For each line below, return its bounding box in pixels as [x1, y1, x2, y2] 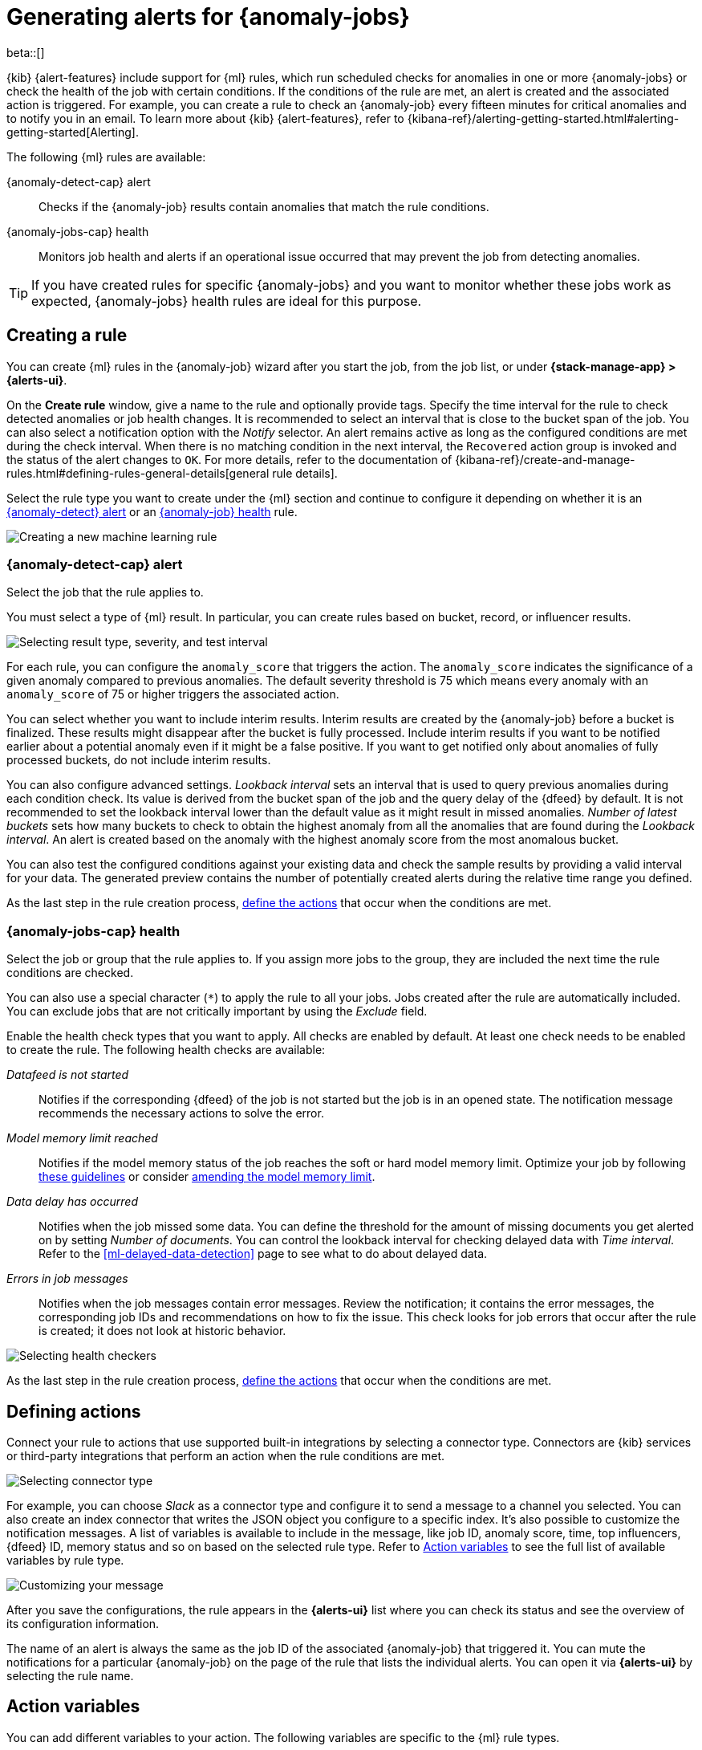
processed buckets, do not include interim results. [6, 753, 271, 767]
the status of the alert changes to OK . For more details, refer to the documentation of [6, 452, 452, 466]
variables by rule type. [6, 1553, 124, 1567]
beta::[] [6, 45, 45, 59]
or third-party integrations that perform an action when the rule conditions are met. [6, 1448, 445, 1463]
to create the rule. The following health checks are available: [6, 1043, 326, 1057]
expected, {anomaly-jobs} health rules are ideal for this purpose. [31, 292, 422, 309]
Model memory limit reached [6, 1131, 158, 1146]
